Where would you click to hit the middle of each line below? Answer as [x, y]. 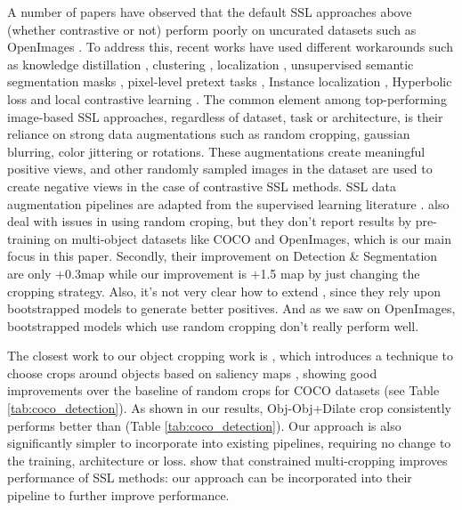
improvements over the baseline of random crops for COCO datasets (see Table [223, 390]
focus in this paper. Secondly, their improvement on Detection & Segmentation [223, 256]
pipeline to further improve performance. [118, 495]
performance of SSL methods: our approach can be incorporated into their [210, 478]
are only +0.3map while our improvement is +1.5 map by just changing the [214, 273]
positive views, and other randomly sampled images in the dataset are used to [220, 169]
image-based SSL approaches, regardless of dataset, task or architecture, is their [225, 116]
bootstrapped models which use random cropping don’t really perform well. [213, 325]
